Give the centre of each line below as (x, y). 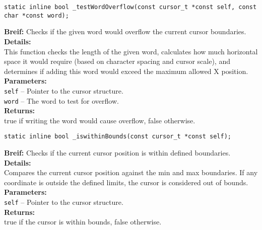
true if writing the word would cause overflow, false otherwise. (100, 120)
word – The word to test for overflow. (61, 100)
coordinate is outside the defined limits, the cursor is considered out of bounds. (126, 182)
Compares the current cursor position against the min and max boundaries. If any (131, 172)
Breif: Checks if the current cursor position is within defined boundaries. (117, 153)
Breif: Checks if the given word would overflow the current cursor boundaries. (125, 31)
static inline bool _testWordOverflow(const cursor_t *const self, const (130, 7)
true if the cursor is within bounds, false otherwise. (83, 222)
